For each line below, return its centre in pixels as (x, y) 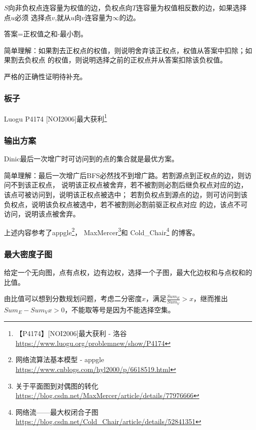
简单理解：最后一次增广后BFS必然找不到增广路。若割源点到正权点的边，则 (124, 175)
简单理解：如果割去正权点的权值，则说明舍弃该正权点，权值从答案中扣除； (125, 50)
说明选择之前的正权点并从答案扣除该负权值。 (154, 60)
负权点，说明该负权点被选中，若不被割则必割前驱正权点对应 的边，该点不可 (126, 204)
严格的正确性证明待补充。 (45, 76)
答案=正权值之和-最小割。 (46, 34)
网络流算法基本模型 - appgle (60, 359)
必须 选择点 (33, 17)
